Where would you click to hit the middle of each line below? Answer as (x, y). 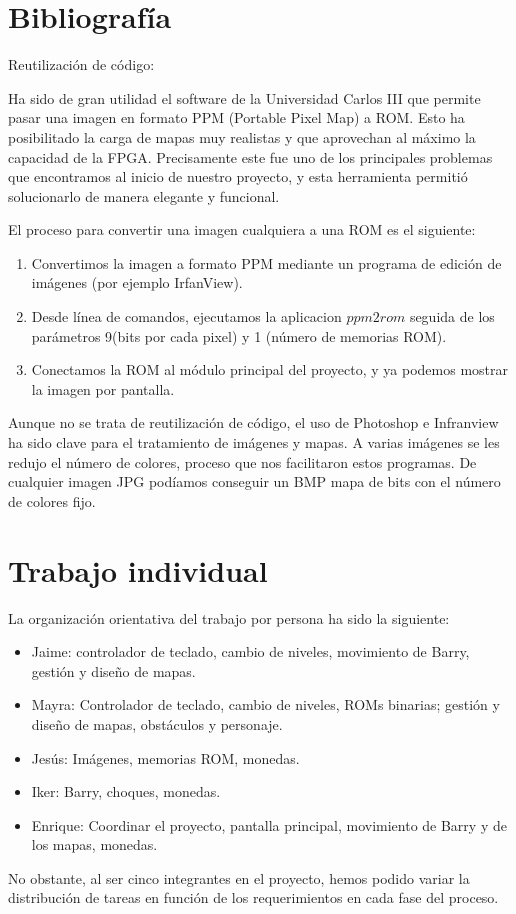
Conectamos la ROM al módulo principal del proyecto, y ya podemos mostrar (269, 369)
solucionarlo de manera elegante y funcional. (144, 195)
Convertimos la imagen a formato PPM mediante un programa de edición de (266, 262)
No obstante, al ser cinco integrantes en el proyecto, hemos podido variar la (239, 877)
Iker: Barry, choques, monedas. (126, 791)
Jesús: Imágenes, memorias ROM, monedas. (165, 757)
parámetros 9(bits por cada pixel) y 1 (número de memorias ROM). (239, 335)
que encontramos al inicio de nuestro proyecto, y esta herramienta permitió (238, 176)
